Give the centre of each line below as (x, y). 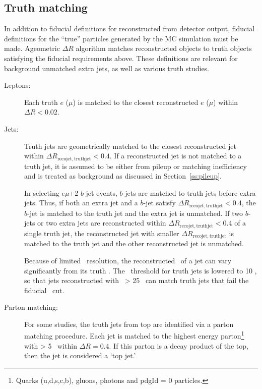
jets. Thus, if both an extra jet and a (81, 203)
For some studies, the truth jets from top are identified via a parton (129, 324)
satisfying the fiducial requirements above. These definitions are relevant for (121, 58)
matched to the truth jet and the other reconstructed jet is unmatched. (134, 243)
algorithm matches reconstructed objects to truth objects (164, 48)
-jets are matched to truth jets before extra (189, 192)
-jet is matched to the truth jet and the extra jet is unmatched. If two (135, 213)
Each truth (41, 102)
